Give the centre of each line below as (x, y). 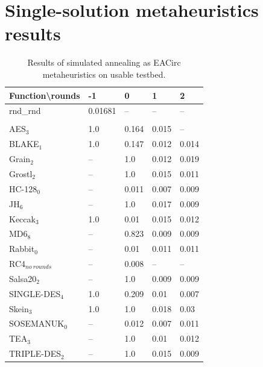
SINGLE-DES (35, 293)
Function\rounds (45, 95)
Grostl (21, 173)
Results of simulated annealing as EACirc (104, 62)
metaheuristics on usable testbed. (104, 74)
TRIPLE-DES (35, 353)
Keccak (22, 218)
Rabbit (22, 249)
